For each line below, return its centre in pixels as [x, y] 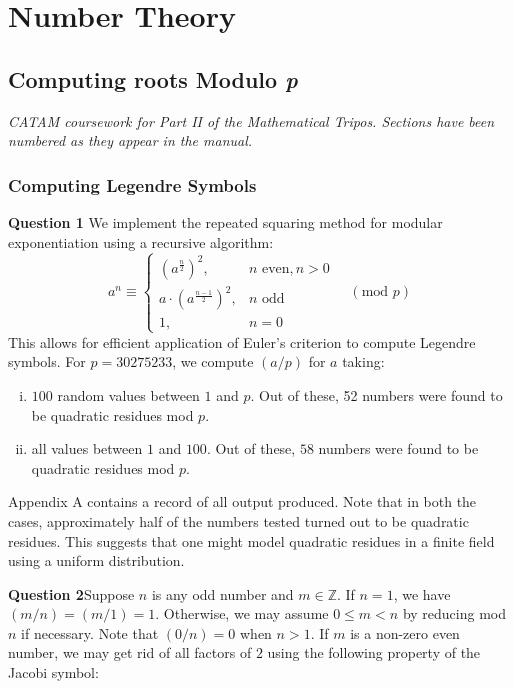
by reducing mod [454, 613]
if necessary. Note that [90, 632]
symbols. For [47, 361]
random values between [128, 394]
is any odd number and [222, 593]
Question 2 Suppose [71, 593]
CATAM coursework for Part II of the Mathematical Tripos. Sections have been [251, 120]
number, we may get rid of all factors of [130, 652]
